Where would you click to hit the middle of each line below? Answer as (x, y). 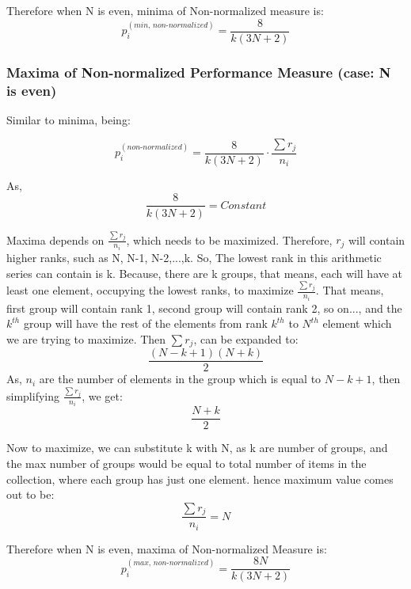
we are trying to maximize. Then (86, 338)
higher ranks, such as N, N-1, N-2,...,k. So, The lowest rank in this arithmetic (194, 257)
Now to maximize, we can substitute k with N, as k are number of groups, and (197, 448)
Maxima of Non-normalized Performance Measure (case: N (199, 72)
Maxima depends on (55, 239)
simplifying (33, 395)
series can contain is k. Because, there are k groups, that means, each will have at (205, 273)
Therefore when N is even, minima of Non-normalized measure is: (165, 10)
